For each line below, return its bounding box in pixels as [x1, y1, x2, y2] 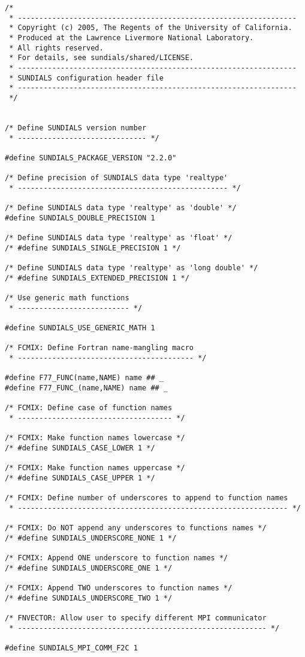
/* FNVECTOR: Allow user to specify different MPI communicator [5, 614, 267, 623]
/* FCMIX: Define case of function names [5, 404, 173, 413]
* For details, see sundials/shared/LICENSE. [9, 53, 194, 62]
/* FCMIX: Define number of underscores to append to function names [5, 494, 288, 503]
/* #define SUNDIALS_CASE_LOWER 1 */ [5, 443, 155, 452]
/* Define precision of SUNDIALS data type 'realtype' [5, 174, 228, 183]
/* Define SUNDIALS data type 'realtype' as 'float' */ [5, 234, 232, 243]
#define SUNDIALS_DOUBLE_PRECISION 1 [5, 213, 155, 222]
